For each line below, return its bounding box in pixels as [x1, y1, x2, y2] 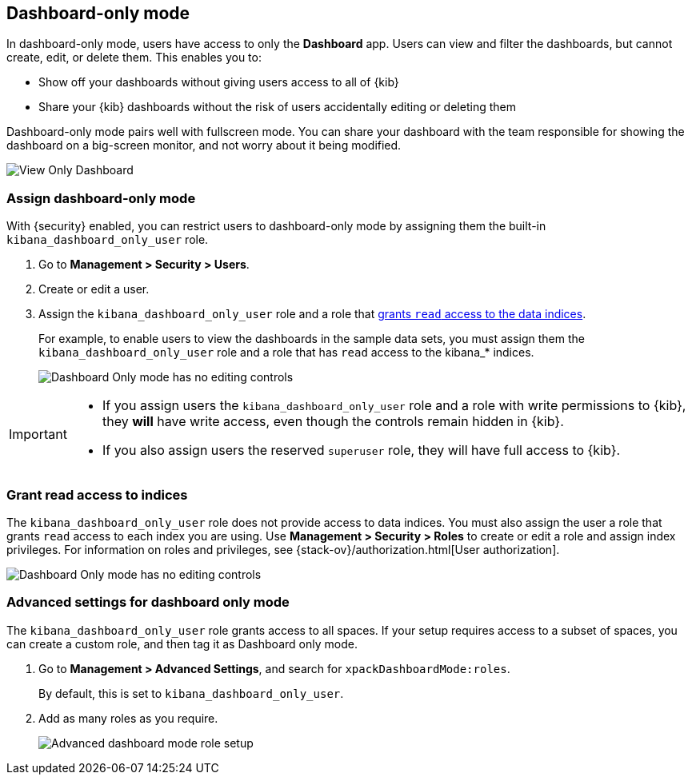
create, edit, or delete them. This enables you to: [6, 50, 262, 65]
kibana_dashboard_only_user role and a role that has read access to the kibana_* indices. [38, 345, 534, 360]
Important [9, 426, 67, 443]
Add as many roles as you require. [38, 711, 218, 725]
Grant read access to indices [6, 486, 188, 503]
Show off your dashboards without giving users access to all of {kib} [38, 75, 399, 90]
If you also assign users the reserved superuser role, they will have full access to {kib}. [102, 442, 621, 459]
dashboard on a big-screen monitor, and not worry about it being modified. [6, 138, 402, 153]
